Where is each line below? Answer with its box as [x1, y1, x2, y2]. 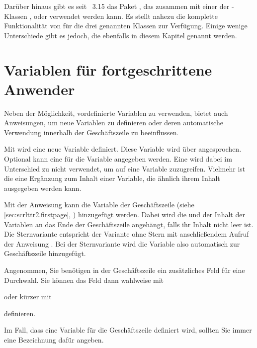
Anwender [4, 79, 75, 99]
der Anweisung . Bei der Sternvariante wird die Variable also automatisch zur [4, 238, 240, 249]
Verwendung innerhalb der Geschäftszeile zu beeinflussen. [4, 127, 179, 137]
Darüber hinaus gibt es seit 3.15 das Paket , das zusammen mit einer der [4, 1, 230, 11]
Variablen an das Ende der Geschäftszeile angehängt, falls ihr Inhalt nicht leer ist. [4, 219, 254, 229]
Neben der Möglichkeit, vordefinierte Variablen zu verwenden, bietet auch [4, 107, 228, 118]
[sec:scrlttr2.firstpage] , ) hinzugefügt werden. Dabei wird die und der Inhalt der [4, 209, 245, 220]
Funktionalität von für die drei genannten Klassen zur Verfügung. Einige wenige [4, 20, 248, 31]
